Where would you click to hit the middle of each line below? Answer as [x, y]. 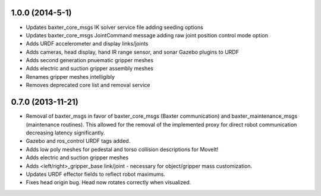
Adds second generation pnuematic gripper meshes [90, 60]
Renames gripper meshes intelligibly [70, 76]
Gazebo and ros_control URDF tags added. [78, 141]
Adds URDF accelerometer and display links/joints [87, 44]
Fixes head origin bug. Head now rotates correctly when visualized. [108, 182]
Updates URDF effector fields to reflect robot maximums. [96, 174]
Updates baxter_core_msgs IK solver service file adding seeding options [114, 27]
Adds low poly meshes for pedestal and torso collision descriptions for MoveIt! [122, 149]
